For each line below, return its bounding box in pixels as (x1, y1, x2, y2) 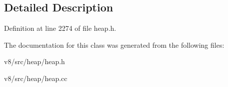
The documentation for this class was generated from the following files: (4, 39, 224, 50)
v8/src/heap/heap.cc (4, 73, 67, 83)
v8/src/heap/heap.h (4, 56, 65, 67)
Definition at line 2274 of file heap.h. (4, 23, 116, 33)
